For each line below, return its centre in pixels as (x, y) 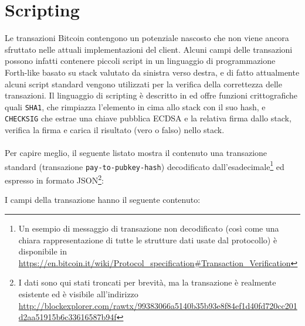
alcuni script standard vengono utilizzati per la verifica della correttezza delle (143, 84)
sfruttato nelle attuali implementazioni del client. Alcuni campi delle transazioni (149, 49)
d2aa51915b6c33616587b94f (67, 317)
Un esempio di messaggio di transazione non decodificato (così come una (149, 228)
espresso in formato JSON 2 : (54, 179)
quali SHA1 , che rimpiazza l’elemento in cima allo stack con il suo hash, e (135, 106)
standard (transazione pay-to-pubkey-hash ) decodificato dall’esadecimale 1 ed (145, 165)
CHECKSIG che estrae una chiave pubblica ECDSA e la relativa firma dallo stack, (148, 118)
